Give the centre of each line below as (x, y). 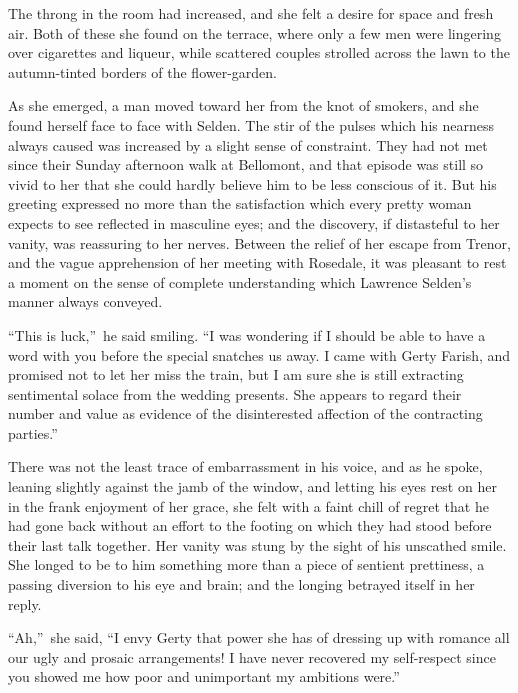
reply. (25, 603)
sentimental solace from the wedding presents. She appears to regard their (235, 393)
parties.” (33, 432)
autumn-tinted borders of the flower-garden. (142, 71)
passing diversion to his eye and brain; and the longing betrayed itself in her (241, 584)
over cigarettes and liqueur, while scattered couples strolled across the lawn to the (259, 52)
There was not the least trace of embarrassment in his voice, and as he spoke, (245, 466)
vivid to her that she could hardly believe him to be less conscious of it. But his (252, 183)
